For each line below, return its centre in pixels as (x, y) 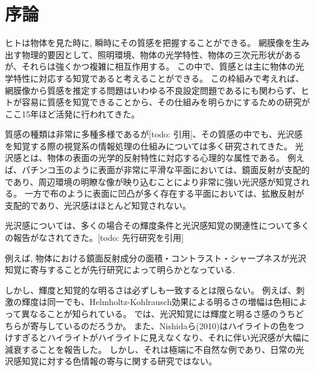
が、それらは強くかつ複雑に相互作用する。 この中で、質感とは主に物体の (150, 66)
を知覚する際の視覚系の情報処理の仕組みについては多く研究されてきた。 (149, 146)
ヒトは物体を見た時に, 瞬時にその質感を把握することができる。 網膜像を (149, 43)
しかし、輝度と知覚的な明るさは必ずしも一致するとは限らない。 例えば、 (151, 290)
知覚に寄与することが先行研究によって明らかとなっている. (120, 270)
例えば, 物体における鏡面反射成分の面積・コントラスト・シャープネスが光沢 (156, 258)
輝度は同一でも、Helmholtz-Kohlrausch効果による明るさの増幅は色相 (156, 302)
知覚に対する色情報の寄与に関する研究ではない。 (119, 361)
